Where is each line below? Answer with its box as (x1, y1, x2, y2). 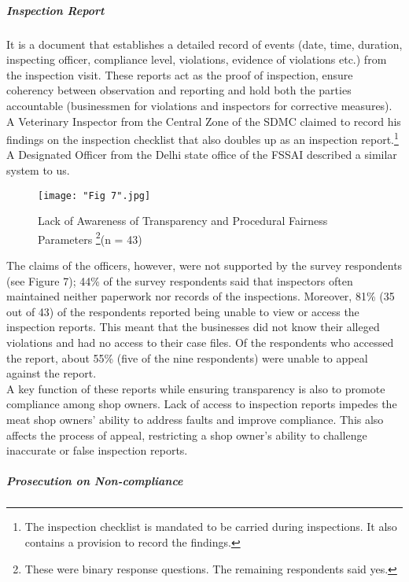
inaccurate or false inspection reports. (6, 442, 188, 459)
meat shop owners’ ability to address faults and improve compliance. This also (6, 411, 384, 427)
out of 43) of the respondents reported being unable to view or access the (6, 303, 359, 319)
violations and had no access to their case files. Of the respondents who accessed (6, 334, 394, 351)
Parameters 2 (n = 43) (38, 228, 142, 247)
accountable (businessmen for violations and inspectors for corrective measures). (6, 97, 392, 113)
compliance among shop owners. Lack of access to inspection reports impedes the (6, 396, 397, 412)
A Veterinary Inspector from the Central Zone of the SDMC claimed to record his (6, 112, 401, 129)
